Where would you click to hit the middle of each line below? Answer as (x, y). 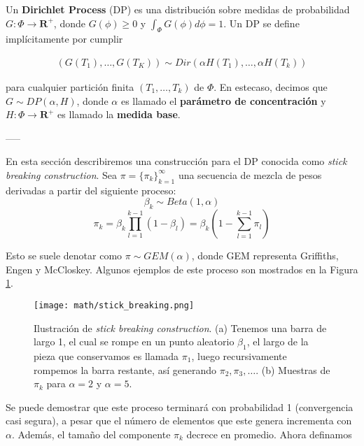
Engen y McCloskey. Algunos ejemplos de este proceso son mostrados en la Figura (182, 269)
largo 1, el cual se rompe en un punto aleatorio (134, 341)
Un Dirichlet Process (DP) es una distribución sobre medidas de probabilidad (178, 9)
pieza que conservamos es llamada (106, 356)
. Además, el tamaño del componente (91, 434)
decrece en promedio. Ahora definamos (269, 434)
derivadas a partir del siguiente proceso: (91, 190)
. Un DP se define (261, 23)
